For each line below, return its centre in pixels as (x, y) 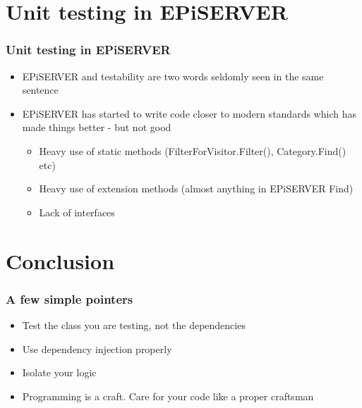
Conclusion (60, 260)
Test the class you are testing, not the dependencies (134, 324)
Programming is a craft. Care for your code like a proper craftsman (168, 396)
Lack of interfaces (77, 212)
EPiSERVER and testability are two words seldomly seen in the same (173, 76)
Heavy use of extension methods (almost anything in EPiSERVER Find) (196, 188)
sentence (40, 90)
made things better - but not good (97, 127)
